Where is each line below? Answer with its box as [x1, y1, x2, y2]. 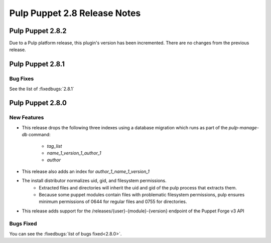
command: [28, 132, 51, 138]
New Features [9, 114, 44, 121]
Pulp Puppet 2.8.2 [9, 27, 67, 35]
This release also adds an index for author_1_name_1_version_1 [22, 168, 150, 174]
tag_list [47, 143, 62, 149]
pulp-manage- [228, 124, 259, 130]
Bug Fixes [9, 75, 34, 82]
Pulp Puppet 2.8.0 [9, 99, 67, 107]
